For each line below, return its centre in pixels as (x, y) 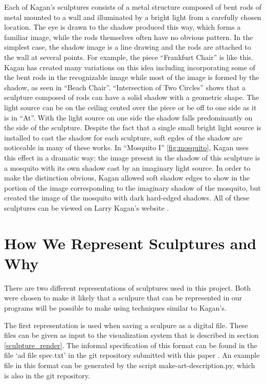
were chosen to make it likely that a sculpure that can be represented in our (123, 298)
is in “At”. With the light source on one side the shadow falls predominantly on (128, 117)
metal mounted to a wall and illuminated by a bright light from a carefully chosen (133, 17)
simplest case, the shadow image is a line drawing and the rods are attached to (128, 47)
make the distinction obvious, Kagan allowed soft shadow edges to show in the (127, 178)
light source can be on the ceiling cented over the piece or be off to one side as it (130, 107)
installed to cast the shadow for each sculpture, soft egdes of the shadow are (123, 137)
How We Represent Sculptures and (130, 243)
